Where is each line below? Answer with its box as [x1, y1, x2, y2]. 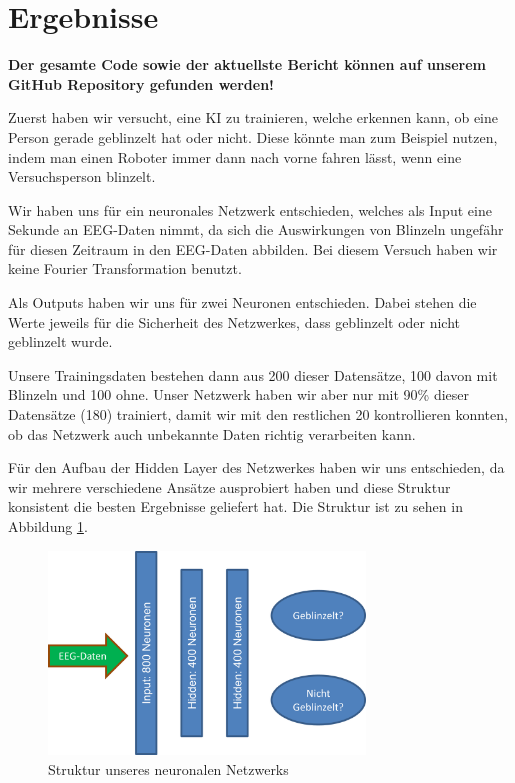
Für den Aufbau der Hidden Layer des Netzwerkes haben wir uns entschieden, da [8, 457, 505, 478]
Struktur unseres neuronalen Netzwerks [48, 758, 289, 779]
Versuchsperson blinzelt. [8, 166, 156, 187]
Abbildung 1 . [8, 516, 88, 536]
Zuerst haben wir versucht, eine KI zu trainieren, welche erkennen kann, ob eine [8, 107, 498, 128]
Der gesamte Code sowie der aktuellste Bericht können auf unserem [8, 54, 486, 75]
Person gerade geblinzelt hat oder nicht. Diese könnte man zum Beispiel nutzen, [8, 126, 498, 147]
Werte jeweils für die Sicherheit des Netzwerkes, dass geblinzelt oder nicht [8, 311, 461, 332]
